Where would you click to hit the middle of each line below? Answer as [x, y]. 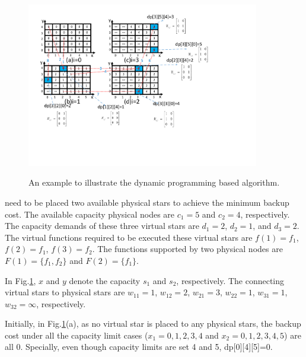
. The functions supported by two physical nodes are [187, 249]
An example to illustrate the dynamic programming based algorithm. [154, 182]
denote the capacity [105, 280]
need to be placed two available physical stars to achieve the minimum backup [147, 202]
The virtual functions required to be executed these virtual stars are [129, 237]
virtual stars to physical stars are [65, 292]
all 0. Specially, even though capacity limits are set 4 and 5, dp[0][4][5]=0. [139, 347]
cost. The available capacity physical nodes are [90, 214]
